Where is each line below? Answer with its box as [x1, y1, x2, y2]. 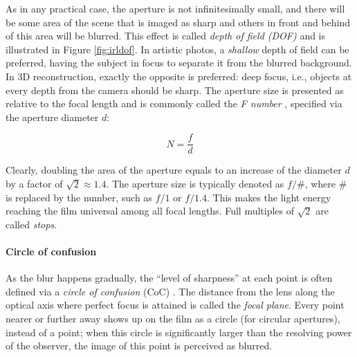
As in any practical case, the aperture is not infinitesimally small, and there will [6, 1, 345, 15]
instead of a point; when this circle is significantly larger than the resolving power [6, 324, 352, 339]
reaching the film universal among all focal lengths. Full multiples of [6, 203, 295, 218]
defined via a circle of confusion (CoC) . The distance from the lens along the [6, 284, 335, 298]
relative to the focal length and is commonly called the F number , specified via [6, 96, 342, 111]
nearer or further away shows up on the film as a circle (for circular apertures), [6, 311, 340, 325]
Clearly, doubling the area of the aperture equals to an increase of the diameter [6, 163, 342, 177]
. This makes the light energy [206, 190, 331, 204]
